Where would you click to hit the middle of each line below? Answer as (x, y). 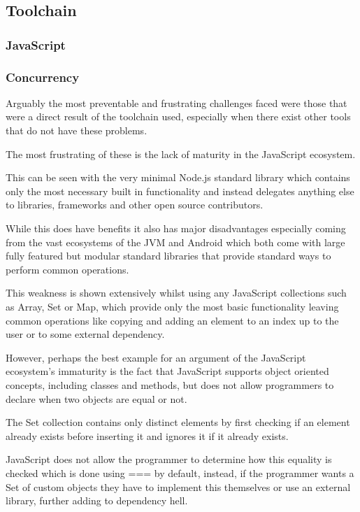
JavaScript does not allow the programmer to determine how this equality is (169, 459)
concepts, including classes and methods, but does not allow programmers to (170, 384)
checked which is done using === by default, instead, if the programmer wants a (180, 472)
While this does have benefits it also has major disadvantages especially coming (176, 228)
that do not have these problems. (77, 130)
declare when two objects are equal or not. (96, 398)
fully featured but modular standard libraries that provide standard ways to (168, 256)
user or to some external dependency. (85, 334)
